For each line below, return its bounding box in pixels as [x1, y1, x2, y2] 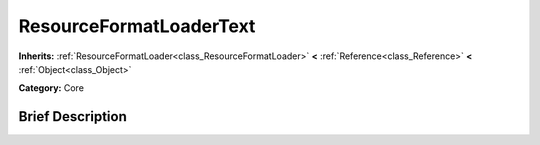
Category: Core [18, 82, 85, 94]
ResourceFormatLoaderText [18, 15, 256, 37]
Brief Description [18, 108, 127, 125]
